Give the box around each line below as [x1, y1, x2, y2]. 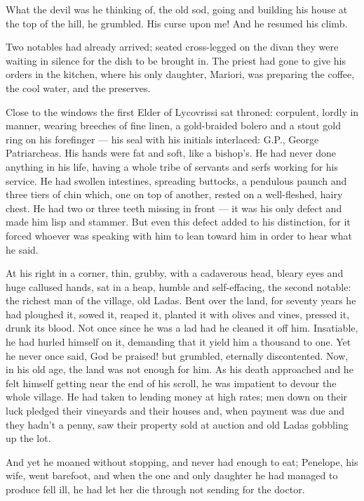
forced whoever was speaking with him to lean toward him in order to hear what [6, 228, 352, 242]
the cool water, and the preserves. [6, 80, 151, 95]
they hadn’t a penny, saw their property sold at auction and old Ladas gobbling [6, 417, 349, 431]
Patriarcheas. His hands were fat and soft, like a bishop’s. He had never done [6, 145, 336, 160]
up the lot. [6, 431, 51, 445]
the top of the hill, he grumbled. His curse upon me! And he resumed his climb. [6, 15, 348, 30]
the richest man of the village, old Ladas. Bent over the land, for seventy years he [6, 293, 356, 308]
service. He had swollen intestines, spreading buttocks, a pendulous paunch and [6, 173, 347, 188]
